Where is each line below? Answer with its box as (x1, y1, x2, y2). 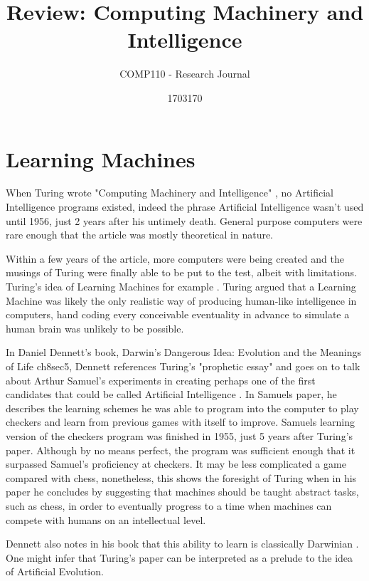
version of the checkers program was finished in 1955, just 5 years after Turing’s (6, 428, 353, 443)
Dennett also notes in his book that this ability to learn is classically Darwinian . (6, 536, 359, 551)
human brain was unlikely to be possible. (6, 320, 184, 335)
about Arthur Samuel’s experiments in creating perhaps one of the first (6, 372, 316, 387)
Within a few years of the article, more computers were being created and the (6, 251, 344, 266)
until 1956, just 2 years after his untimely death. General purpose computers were (6, 213, 363, 228)
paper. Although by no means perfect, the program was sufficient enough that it (6, 442, 355, 457)
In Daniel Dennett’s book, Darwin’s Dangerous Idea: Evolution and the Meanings (6, 345, 361, 360)
